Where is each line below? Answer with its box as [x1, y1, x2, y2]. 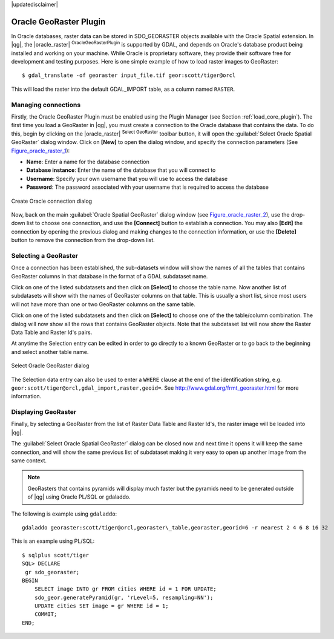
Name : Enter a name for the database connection [26, 158, 149, 165]
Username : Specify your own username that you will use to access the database [26, 175, 228, 182]
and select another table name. [11, 348, 89, 355]
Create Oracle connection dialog [11, 197, 93, 205]
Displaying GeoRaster [11, 408, 77, 416]
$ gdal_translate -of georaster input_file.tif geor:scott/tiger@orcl [22, 72, 236, 79]
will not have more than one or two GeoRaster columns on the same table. [11, 300, 196, 308]
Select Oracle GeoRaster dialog [11, 362, 90, 369]
